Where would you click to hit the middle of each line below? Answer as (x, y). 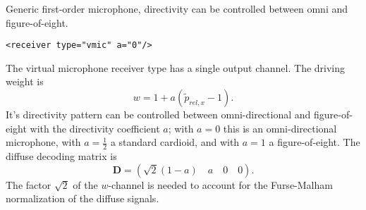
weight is (25, 81)
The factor (29, 184)
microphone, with (43, 142)
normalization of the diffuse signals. (83, 198)
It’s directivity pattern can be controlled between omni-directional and (158, 115)
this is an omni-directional (280, 128)
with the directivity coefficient (95, 128)
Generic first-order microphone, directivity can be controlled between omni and (177, 8)
